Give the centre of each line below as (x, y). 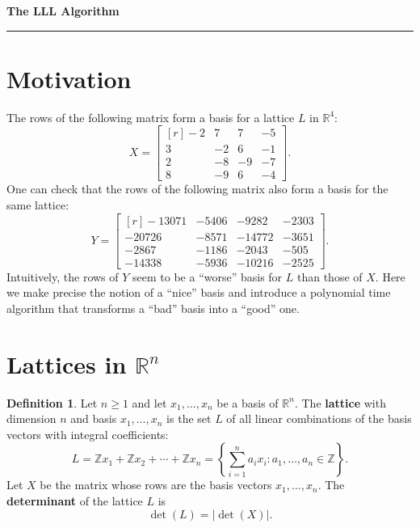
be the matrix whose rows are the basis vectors (156, 485)
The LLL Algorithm (63, 11)
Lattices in (67, 363)
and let (149, 402)
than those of (330, 276)
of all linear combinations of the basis (319, 418)
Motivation (69, 78)
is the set (189, 418)
